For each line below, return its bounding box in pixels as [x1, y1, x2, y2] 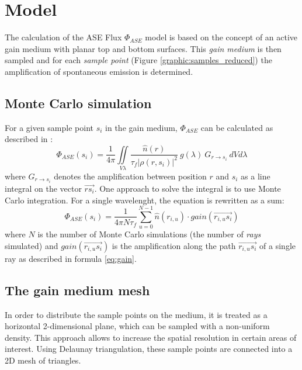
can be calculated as [200, 121, 273, 133]
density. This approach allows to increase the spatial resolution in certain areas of [5, 331, 297, 343]
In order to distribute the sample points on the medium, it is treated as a [5, 308, 268, 320]
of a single [259, 239, 296, 251]
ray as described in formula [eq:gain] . [5, 252, 137, 264]
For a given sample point [5, 121, 93, 133]
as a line [241, 170, 270, 182]
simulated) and [5, 239, 58, 251]
